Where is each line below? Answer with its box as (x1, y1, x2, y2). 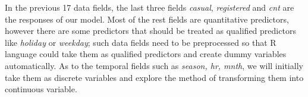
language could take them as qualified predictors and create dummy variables (5, 48, 287, 60)
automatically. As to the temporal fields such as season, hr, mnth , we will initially (5, 59, 303, 71)
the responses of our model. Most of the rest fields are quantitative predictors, (5, 12, 289, 25)
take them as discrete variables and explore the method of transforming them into (5, 71, 304, 83)
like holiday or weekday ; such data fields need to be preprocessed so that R (5, 36, 276, 48)
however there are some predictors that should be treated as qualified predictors (5, 24, 296, 37)
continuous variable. (5, 83, 77, 95)
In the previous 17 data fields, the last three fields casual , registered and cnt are (5, 1, 294, 13)
